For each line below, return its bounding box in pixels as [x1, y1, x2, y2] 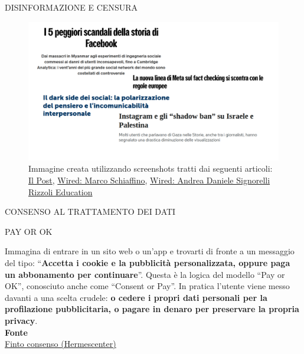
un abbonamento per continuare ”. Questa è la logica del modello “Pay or [5, 268, 285, 280]
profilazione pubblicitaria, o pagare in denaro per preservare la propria [5, 303, 299, 315]
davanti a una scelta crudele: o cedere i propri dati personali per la [5, 291, 267, 303]
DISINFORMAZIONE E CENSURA [5, 1, 138, 13]
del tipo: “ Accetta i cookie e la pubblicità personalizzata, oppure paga [5, 256, 290, 268]
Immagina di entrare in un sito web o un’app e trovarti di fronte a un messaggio [5, 245, 295, 257]
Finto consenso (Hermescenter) [5, 337, 116, 350]
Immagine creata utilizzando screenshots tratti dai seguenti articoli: [28, 162, 273, 175]
